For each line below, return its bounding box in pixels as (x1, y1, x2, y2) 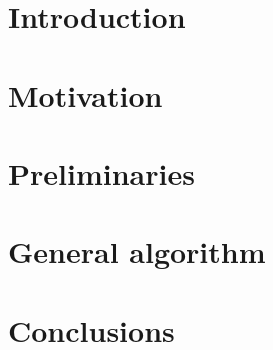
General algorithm (8, 231, 266, 272)
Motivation (8, 74, 163, 115)
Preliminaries (8, 152, 195, 193)
